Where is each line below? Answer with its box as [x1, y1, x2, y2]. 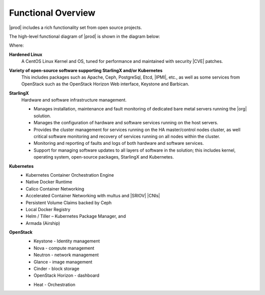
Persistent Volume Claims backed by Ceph [26, 199, 112, 206]
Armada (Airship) [26, 220, 60, 226]
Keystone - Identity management [33, 238, 100, 244]
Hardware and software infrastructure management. [21, 97, 127, 103]
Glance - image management [33, 259, 93, 265]
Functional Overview [9, 7, 96, 18]
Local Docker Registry [26, 206, 71, 212]
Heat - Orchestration [33, 281, 76, 287]
